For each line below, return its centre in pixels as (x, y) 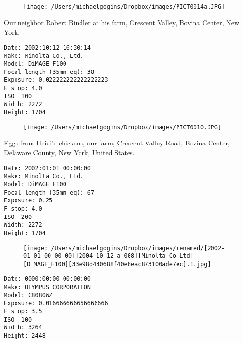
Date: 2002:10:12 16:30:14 (47, 47)
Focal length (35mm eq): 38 (49, 72)
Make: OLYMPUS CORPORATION (47, 287)
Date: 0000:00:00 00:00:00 (47, 279)
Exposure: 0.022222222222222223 (56, 80)
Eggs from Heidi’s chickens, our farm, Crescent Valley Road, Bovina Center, (117, 143)
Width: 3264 (23, 328)
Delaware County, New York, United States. (69, 152)
